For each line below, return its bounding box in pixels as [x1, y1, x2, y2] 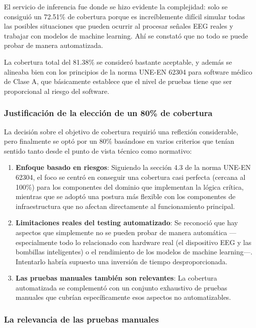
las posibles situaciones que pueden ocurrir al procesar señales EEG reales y [4, 21, 233, 31]
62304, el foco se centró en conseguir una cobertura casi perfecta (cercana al [15, 171, 246, 182]
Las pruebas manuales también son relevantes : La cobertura [15, 273, 217, 283]
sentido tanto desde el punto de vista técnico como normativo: [4, 145, 192, 156]
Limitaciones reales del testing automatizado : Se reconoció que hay [15, 217, 238, 228]
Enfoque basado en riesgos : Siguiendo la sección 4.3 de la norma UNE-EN [15, 162, 251, 172]
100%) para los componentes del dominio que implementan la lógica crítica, [15, 181, 244, 192]
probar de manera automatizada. [4, 40, 103, 50]
